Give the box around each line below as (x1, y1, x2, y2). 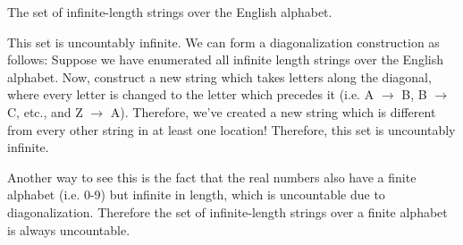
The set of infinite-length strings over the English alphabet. (7, 3, 333, 21)
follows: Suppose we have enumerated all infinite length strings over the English (7, 50, 443, 69)
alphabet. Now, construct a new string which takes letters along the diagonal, (7, 67, 432, 86)
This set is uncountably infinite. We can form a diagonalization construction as (7, 32, 440, 51)
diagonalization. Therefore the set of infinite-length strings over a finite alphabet (7, 202, 448, 221)
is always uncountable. (7, 220, 130, 239)
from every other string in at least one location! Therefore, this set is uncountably (7, 120, 456, 139)
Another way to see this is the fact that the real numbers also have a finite (7, 167, 417, 186)
